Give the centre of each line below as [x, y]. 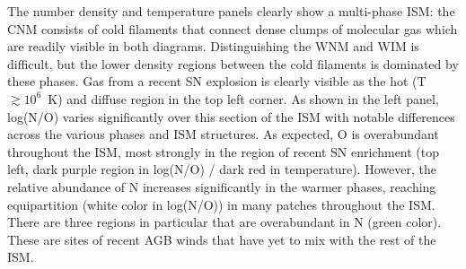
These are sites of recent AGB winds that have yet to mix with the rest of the [222, 239]
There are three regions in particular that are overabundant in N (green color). [224, 222]
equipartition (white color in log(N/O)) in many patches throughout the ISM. [221, 204]
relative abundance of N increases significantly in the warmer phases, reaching [222, 186]
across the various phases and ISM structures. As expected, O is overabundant [223, 134]
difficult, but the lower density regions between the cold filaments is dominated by [233, 63]
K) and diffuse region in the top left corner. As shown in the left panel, [243, 98]
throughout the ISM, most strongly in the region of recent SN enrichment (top [224, 151]
